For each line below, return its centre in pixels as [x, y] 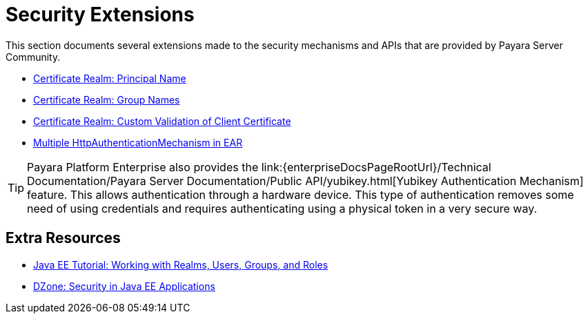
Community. [33, 57]
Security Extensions [100, 14]
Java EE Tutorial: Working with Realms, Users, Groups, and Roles [181, 264]
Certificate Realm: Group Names [107, 99]
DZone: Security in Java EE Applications [124, 286]
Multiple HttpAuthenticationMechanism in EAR [138, 142]
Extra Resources [63, 238]
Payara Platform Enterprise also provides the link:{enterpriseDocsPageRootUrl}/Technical [259, 167]
